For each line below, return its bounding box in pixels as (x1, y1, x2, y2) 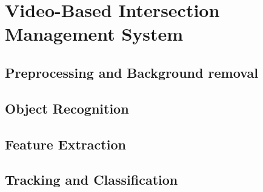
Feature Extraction (5, 134, 126, 153)
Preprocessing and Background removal (5, 63, 258, 81)
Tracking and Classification (5, 170, 178, 189)
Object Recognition (5, 98, 129, 117)
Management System (5, 21, 184, 46)
